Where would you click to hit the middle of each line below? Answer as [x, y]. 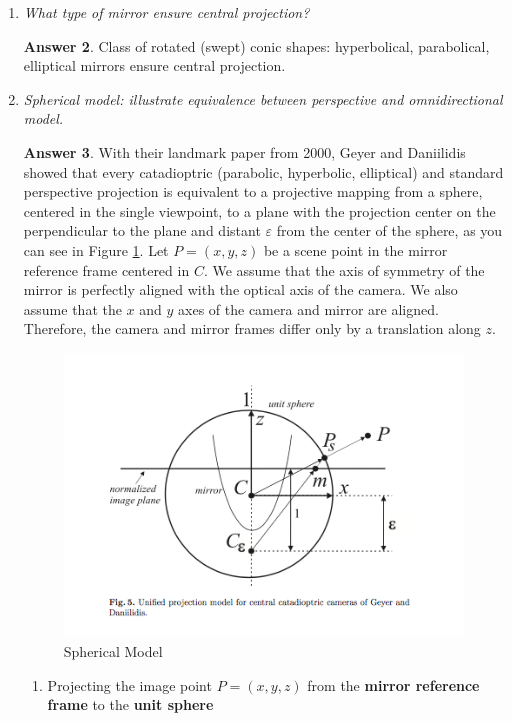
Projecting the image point [129, 684]
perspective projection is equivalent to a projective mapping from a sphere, [253, 191]
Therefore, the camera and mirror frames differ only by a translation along [252, 328]
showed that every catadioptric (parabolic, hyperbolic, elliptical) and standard [263, 171]
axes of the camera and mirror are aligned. [308, 308]
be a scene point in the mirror [355, 249]
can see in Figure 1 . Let [96, 249]
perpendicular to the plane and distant [142, 230]
